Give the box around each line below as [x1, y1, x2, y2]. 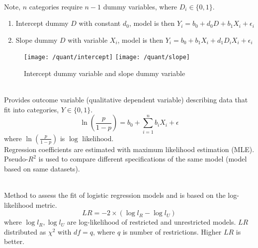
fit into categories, [4, 104, 59, 114]
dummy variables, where [103, 1, 177, 11]
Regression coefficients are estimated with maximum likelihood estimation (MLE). [4, 144, 255, 154]
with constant [79, 18, 121, 28]
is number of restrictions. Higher [122, 226, 222, 237]
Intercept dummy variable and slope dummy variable [24, 68, 185, 79]
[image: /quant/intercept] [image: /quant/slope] [24, 54, 190, 61]
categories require [29, 1, 83, 11]
